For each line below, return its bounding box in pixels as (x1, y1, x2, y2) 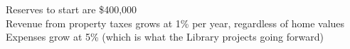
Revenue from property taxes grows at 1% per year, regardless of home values (6, 15, 345, 30)
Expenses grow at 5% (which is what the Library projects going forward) (6, 29, 324, 44)
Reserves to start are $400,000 (6, 2, 137, 16)
